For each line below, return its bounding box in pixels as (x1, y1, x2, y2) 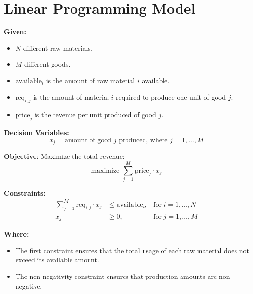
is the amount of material (33, 91, 109, 102)
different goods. (24, 59, 71, 69)
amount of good (65, 137, 112, 144)
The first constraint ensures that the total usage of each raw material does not (15, 245, 249, 255)
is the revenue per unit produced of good (34, 109, 156, 120)
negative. (15, 280, 42, 291)
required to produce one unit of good (116, 91, 226, 102)
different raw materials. (23, 42, 92, 52)
